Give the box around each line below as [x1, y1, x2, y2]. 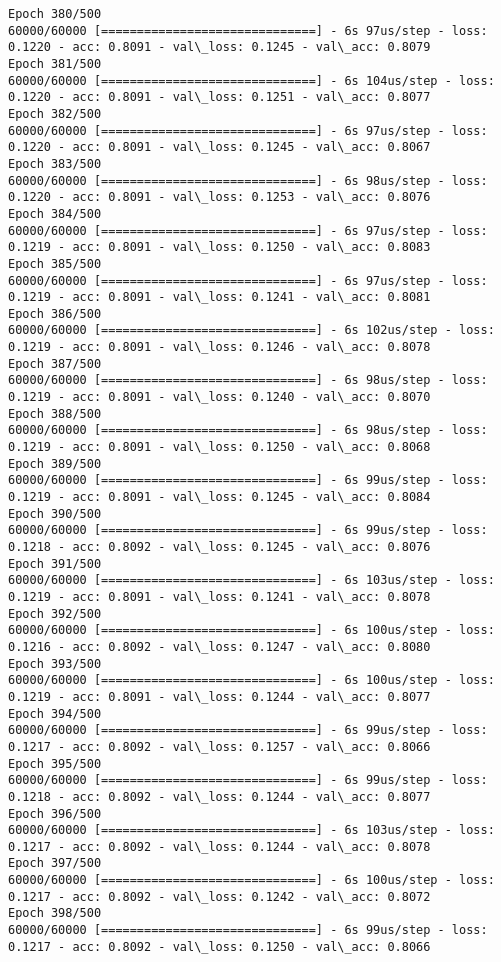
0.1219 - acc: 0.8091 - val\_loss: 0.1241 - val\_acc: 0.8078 [8, 589, 431, 604]
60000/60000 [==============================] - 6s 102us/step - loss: [8, 323, 495, 338]
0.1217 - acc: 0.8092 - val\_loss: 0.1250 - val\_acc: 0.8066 [8, 939, 431, 954]
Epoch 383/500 [8, 156, 102, 171]
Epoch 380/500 [8, 7, 102, 21]
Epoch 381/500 [8, 56, 102, 71]
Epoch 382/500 [8, 106, 102, 121]
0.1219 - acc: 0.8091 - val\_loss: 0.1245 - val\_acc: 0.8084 [8, 490, 431, 505]
